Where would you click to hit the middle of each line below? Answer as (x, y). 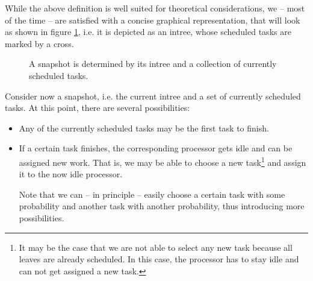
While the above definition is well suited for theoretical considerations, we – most (155, 8)
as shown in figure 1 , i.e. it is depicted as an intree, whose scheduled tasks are (148, 32)
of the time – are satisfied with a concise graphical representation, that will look (153, 20)
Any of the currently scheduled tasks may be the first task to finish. (144, 128)
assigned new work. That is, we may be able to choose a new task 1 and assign (163, 161)
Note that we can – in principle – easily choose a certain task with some (152, 194)
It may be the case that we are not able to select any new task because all (156, 247)
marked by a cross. (39, 43)
